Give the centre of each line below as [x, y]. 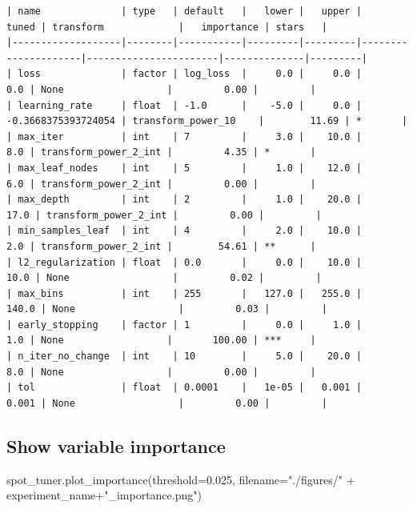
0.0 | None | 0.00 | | [161, 89]
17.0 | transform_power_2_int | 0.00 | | [164, 215]
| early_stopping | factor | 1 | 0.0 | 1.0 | [184, 325]
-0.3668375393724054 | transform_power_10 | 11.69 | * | [207, 121]
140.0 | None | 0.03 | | [167, 309]
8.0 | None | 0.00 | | [161, 372]
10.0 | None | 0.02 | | [164, 278]
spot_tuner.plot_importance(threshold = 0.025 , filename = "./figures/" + [181, 479]
